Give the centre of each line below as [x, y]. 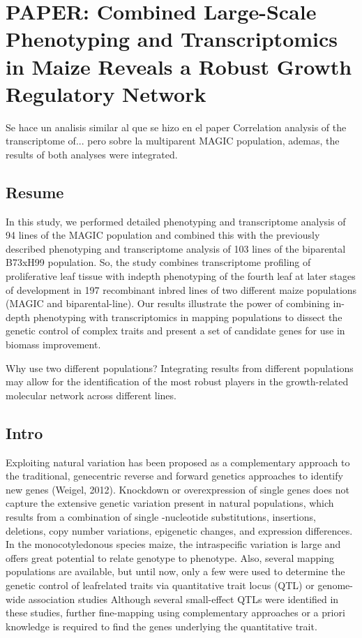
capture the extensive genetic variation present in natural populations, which [170, 503]
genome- [335, 585]
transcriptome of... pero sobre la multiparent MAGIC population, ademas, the [173, 141]
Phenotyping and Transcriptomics [172, 39]
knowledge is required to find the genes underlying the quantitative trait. [161, 626]
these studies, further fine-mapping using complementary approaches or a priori [175, 613]
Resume [35, 192]
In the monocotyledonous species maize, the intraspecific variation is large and [173, 544]
